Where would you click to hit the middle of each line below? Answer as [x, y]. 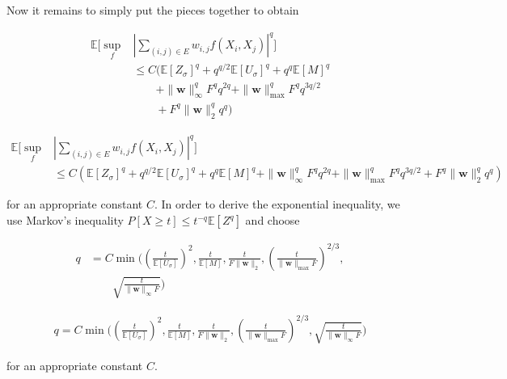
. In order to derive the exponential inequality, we [277, 204]
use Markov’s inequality [65, 220]
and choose [273, 220]
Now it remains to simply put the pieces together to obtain [153, 10]
